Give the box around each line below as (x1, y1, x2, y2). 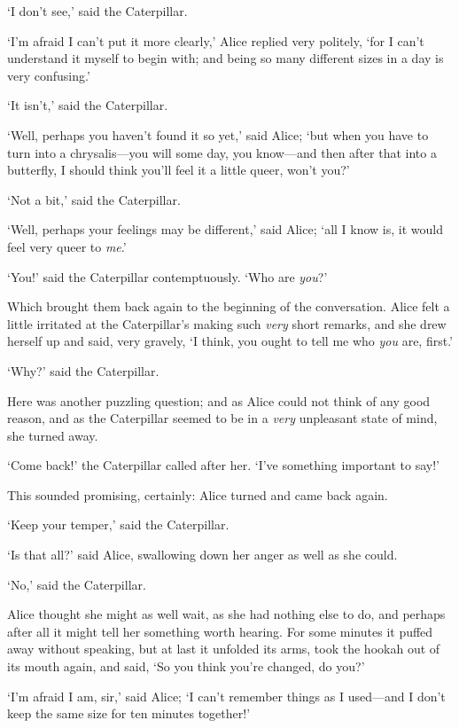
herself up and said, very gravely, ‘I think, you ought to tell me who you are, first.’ (7, 332, 453, 350)
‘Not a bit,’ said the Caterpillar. (7, 190, 181, 208)
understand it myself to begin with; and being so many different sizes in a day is (7, 49, 444, 67)
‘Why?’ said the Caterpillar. (7, 361, 159, 380)
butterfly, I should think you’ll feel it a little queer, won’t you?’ (7, 160, 350, 179)
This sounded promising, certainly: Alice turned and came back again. (7, 485, 388, 504)
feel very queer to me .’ (7, 237, 127, 255)
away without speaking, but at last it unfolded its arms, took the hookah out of (7, 639, 440, 658)
